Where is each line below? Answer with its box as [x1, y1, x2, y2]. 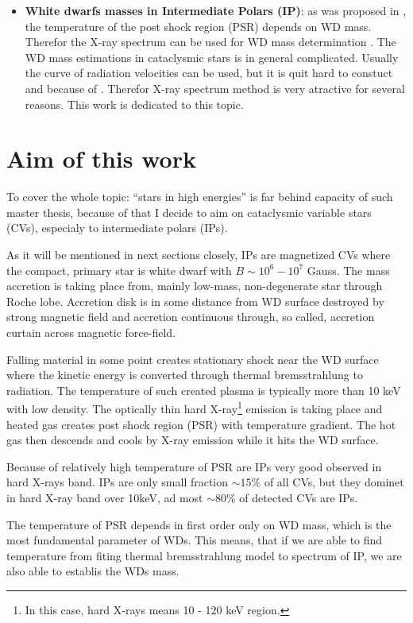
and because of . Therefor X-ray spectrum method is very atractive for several [25, 79, 405, 96]
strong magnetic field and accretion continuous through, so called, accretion [6, 308, 375, 325]
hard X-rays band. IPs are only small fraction [6, 474, 229, 490]
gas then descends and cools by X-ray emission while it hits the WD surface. [6, 431, 379, 448]
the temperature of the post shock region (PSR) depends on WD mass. [25, 17, 372, 34]
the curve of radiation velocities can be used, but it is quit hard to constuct [25, 64, 393, 81]
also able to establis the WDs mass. [6, 563, 179, 579]
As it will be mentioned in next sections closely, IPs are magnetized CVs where [6, 246, 391, 263]
